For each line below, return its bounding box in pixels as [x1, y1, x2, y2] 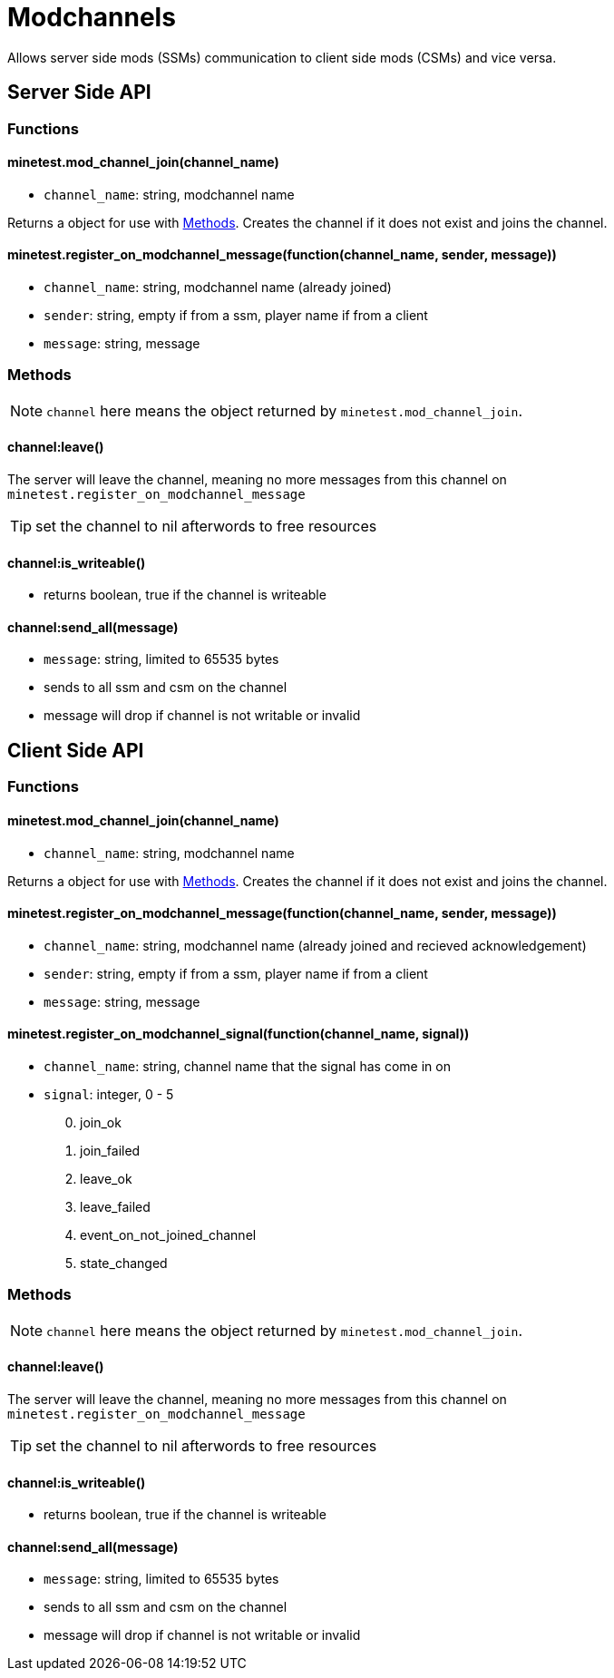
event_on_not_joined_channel [80, 1226, 257, 1243]
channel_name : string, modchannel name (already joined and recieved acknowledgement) [44, 937, 587, 953]
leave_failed [80, 1198, 151, 1215]
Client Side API [7, 738, 144, 762]
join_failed [80, 1142, 141, 1158]
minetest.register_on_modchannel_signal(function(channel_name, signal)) [7, 1026, 470, 1042]
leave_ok [80, 1170, 132, 1186]
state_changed [80, 1254, 168, 1271]
